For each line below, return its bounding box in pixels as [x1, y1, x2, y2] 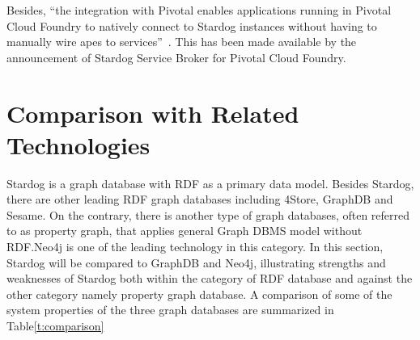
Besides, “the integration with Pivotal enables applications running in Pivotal [6, 2, 392, 18]
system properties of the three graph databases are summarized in [6, 301, 334, 318]
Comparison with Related [6, 96, 299, 129]
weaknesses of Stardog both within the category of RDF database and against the [6, 270, 413, 287]
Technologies [6, 128, 151, 161]
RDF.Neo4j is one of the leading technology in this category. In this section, [6, 238, 384, 255]
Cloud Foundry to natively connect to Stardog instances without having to [6, 17, 377, 34]
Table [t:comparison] [6, 317, 104, 334]
